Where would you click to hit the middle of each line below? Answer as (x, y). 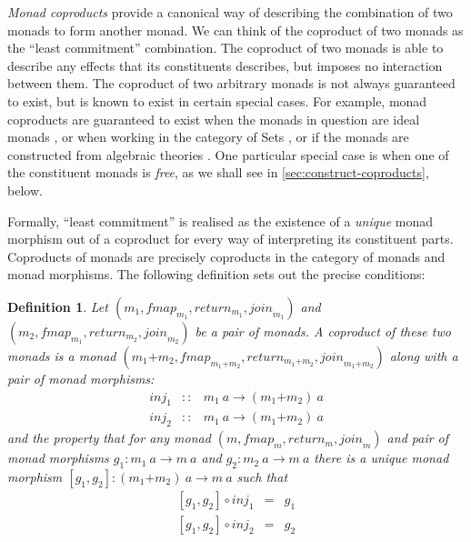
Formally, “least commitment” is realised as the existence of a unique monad (220, 221)
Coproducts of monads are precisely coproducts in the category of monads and (226, 256)
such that (262, 476)
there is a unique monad (381, 458)
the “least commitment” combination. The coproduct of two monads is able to (225, 48)
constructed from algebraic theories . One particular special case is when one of (228, 154)
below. (25, 190)
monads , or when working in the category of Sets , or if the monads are (208, 137)
